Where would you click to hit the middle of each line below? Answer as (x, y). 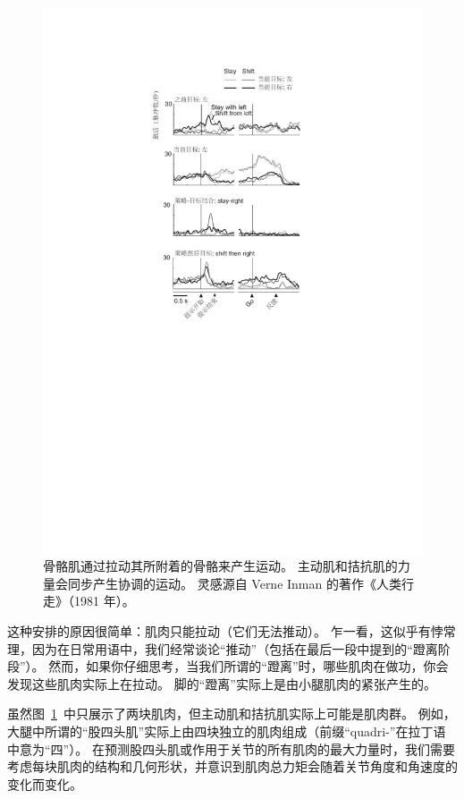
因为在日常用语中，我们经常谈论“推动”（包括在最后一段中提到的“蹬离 (235, 648)
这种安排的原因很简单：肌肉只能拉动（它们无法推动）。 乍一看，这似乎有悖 (225, 631)
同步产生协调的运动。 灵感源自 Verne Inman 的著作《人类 (234, 583)
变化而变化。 (45, 783)
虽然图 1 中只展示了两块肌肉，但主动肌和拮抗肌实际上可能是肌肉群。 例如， (232, 714)
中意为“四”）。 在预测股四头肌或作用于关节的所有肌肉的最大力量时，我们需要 (231, 748)
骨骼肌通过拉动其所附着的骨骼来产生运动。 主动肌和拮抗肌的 (220, 566)
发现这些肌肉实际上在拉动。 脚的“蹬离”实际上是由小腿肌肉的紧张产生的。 (222, 683)
